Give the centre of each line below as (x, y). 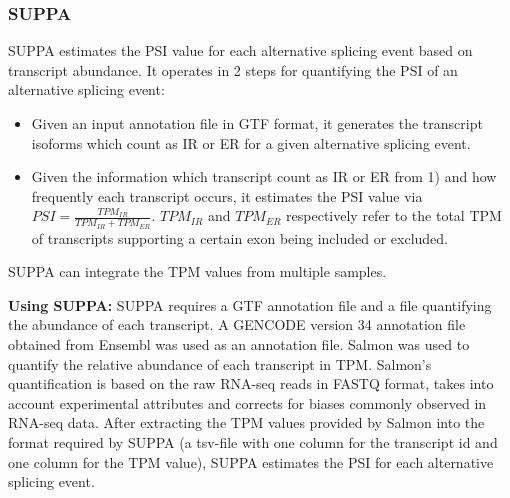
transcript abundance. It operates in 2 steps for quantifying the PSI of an (233, 69)
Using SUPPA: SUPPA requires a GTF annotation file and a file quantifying (250, 304)
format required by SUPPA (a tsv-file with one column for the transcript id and (253, 441)
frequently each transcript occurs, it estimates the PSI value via (227, 195)
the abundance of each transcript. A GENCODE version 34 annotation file (237, 324)
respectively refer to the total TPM (394, 215)
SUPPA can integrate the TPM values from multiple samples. (197, 271)
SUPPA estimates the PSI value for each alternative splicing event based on (240, 50)
